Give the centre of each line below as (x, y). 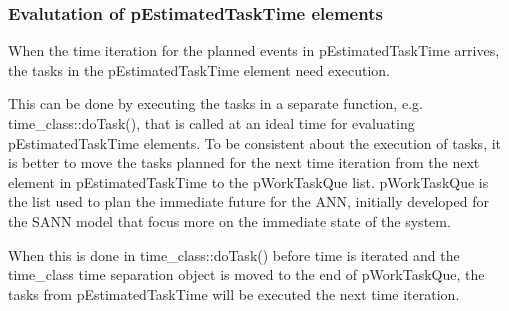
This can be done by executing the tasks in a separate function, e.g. (215, 103)
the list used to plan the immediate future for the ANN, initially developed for (248, 201)
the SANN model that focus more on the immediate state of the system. (229, 220)
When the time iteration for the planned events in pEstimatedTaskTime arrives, (254, 50)
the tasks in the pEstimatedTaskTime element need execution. (199, 69)
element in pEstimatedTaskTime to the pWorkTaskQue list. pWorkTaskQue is (248, 181)
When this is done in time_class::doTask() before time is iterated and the (234, 254)
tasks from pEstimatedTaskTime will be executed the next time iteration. (234, 293)
